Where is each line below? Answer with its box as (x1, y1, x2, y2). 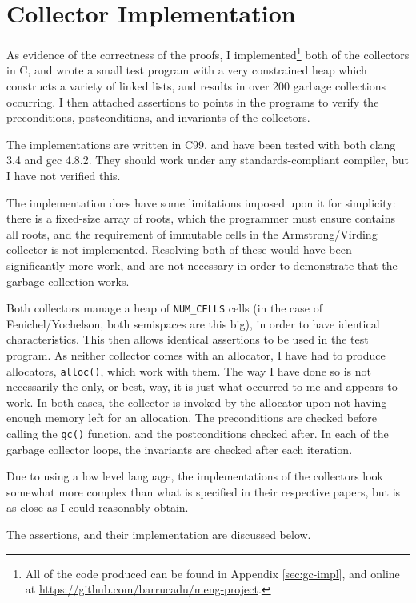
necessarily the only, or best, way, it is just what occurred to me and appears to (6, 378, 398, 395)
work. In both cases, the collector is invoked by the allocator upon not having (6, 393, 387, 410)
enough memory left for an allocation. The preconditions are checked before (6, 409, 378, 426)
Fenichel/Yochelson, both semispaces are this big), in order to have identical (6, 315, 380, 332)
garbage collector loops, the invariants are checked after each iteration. (6, 440, 353, 457)
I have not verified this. (6, 167, 121, 183)
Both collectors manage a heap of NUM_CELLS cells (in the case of (6, 299, 323, 316)
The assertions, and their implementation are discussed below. (6, 526, 311, 542)
